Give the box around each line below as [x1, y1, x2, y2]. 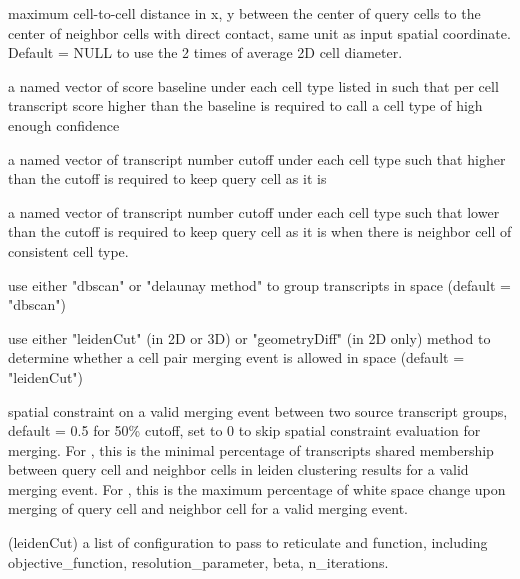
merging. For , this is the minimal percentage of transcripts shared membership [8, 439, 494, 460]
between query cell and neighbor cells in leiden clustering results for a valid [8, 459, 469, 480]
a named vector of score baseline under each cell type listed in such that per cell [8, 75, 499, 96]
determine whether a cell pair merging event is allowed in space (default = [8, 347, 465, 368]
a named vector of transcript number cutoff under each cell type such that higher [8, 148, 506, 169]
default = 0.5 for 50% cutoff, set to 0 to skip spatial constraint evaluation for [8, 420, 481, 441]
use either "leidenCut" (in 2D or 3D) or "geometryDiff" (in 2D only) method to [8, 327, 491, 348]
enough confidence [8, 114, 120, 135]
